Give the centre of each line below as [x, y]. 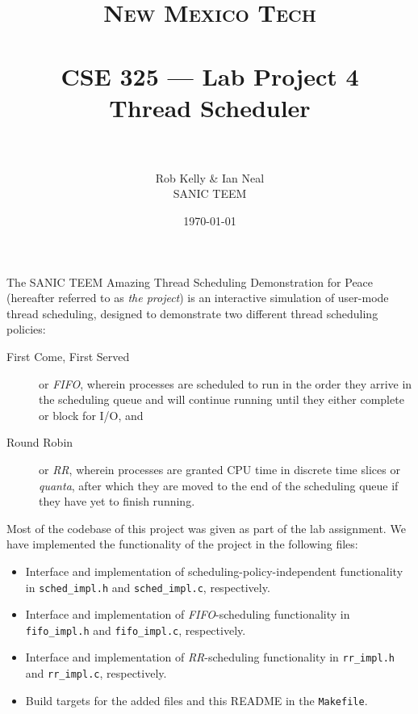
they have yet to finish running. [117, 501]
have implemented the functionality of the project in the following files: [182, 544]
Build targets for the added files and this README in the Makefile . [196, 700]
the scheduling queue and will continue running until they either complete [222, 399]
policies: [26, 329]
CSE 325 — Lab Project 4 [210, 76]
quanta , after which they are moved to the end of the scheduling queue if [219, 485]
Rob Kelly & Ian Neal [210, 177]
